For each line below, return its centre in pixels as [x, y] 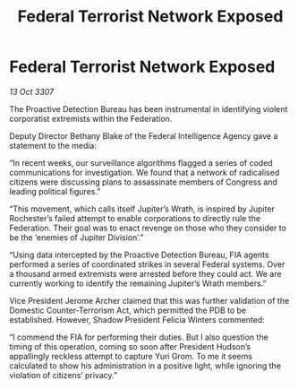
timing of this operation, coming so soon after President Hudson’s [130, 346]
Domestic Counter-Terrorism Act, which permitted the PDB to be [128, 310]
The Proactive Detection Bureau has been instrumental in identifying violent [149, 108]
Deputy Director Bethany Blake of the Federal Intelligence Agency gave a [144, 135]
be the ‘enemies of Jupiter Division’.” [77, 237]
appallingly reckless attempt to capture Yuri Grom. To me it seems [131, 356]
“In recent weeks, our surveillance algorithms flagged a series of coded [141, 162]
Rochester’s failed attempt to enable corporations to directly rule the [135, 218]
